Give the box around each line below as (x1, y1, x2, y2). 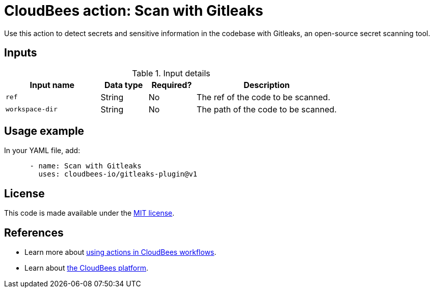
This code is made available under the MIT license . (4, 209, 175, 218)
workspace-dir (6, 105, 58, 113)
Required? (151, 79, 192, 90)
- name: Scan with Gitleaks (30, 162, 142, 170)
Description (243, 79, 290, 90)
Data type (104, 79, 143, 90)
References (4, 226, 64, 239)
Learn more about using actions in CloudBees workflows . (24, 248, 216, 257)
